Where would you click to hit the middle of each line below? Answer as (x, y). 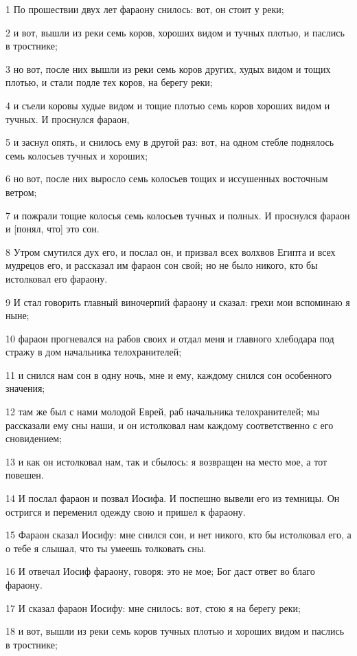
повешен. (25, 475)
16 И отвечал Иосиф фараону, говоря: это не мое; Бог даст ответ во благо (160, 571)
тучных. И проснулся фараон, (68, 119)
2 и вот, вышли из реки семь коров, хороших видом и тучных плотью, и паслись (175, 32)
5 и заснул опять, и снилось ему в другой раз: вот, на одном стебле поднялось (170, 142)
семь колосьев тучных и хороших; (77, 155)
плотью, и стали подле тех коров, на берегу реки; (109, 82)
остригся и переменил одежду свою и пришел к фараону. (126, 511)
